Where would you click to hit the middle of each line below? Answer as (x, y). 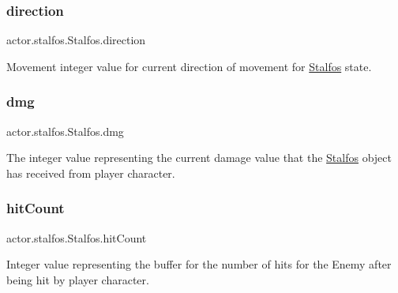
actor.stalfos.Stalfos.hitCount (77, 237)
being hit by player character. (78, 279)
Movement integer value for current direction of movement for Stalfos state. (189, 66)
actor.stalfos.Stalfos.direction (76, 40)
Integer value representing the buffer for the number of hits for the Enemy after (199, 264)
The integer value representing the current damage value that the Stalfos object (199, 158)
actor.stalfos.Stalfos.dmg (65, 131)
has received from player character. (91, 173)
